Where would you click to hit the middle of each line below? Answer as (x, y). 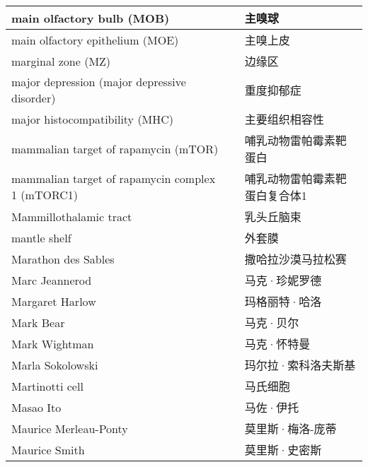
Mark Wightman (53, 343)
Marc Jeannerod (52, 280)
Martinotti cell (47, 386)
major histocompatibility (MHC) (93, 119)
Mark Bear (38, 322)
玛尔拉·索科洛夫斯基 (300, 365)
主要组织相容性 (284, 119)
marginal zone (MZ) (61, 61)
